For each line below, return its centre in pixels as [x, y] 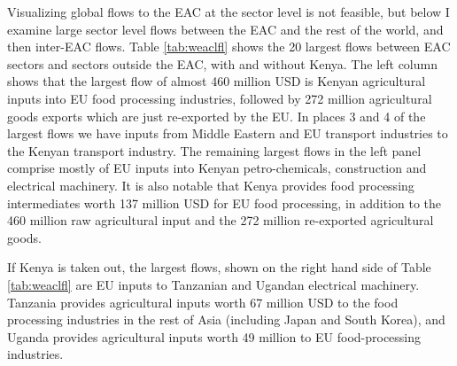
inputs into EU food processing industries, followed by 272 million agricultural [220, 98]
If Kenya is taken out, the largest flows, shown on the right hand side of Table [219, 267]
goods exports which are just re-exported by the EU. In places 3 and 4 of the [217, 116]
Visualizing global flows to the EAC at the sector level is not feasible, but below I [228, 12]
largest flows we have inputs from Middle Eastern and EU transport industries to [228, 133]
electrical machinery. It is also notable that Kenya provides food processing [211, 185]
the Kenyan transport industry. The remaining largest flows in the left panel [214, 150]
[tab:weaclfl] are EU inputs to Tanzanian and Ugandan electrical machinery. [213, 284]
